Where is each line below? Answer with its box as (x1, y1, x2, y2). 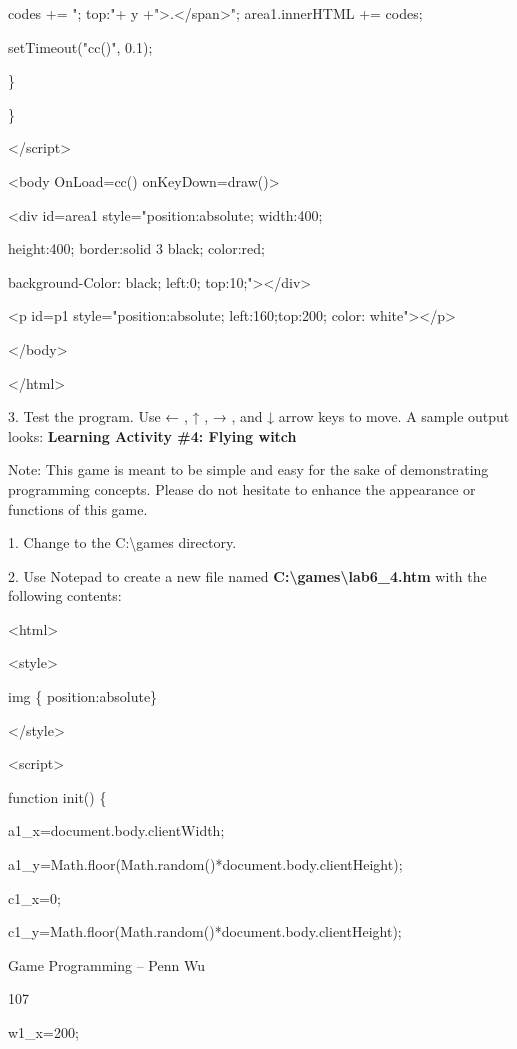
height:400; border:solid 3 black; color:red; (8, 238, 265, 259)
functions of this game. (8, 498, 148, 519)
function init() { (8, 786, 107, 807)
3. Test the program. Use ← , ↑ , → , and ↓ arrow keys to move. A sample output (8, 406, 510, 427)
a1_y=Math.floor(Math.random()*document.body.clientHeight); (8, 854, 403, 875)
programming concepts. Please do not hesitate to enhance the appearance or (8, 478, 476, 499)
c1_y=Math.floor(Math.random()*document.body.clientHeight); (8, 921, 402, 942)
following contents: (8, 585, 122, 606)
